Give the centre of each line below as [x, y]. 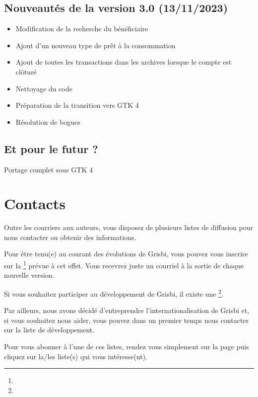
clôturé [26, 71]
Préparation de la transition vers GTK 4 [77, 105]
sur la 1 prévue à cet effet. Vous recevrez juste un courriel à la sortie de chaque [124, 265]
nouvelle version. [29, 275]
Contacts [35, 203]
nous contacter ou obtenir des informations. [70, 237]
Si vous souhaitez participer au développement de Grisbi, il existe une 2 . [114, 293]
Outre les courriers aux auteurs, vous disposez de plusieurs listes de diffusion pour [129, 227]
